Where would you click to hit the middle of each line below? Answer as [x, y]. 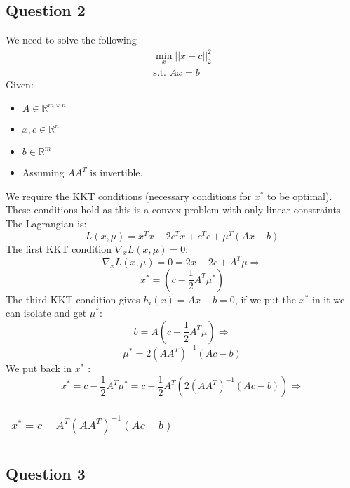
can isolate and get [46, 313]
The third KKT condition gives [73, 299]
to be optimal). [300, 196]
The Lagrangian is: [46, 223]
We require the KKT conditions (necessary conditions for [129, 196]
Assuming [43, 172]
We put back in [39, 368]
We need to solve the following [71, 40]
